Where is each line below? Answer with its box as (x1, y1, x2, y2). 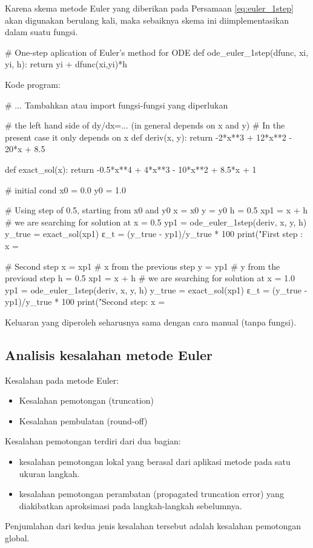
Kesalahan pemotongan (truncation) (19, 394, 154, 407)
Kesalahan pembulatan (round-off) (19, 414, 148, 427)
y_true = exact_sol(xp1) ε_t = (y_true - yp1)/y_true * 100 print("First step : (5, 227, 303, 240)
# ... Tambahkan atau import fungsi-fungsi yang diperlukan (5, 98, 228, 111)
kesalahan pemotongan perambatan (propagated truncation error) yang (19, 487, 284, 500)
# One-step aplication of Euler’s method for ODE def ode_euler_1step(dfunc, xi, (5, 45, 309, 58)
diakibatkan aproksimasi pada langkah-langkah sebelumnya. (19, 499, 242, 512)
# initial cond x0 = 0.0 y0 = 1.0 (5, 183, 126, 196)
